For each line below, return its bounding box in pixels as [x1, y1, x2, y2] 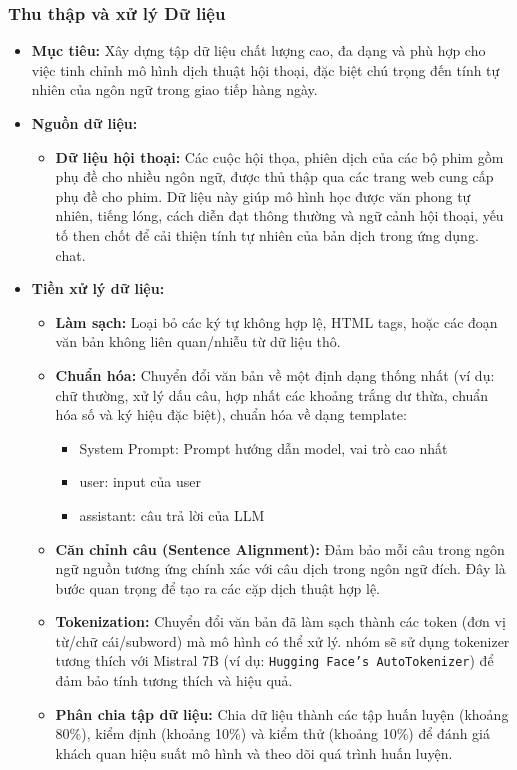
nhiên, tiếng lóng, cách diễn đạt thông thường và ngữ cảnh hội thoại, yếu [55, 205, 504, 226]
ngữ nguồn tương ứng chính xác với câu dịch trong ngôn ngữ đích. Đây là [55, 558, 506, 579]
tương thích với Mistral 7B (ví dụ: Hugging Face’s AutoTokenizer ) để [55, 650, 494, 671]
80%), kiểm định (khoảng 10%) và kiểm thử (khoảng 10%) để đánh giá [55, 723, 490, 744]
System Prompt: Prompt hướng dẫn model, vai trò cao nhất [79, 437, 448, 458]
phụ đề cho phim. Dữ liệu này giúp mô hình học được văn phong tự [55, 185, 471, 206]
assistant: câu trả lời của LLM [79, 504, 265, 525]
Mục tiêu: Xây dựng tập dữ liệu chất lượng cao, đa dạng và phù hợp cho [31, 40, 486, 61]
